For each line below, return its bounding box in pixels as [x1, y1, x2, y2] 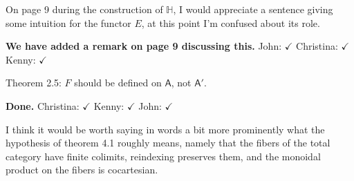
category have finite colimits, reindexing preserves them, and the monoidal [6, 149, 321, 163]
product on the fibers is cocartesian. [6, 162, 158, 177]
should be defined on [74, 75, 162, 90]
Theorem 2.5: [6, 75, 62, 90]
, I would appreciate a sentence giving [173, 2, 333, 16]
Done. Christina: [6, 98, 80, 113]
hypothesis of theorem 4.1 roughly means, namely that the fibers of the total [6, 135, 330, 150]
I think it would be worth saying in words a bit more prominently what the [6, 122, 325, 136]
